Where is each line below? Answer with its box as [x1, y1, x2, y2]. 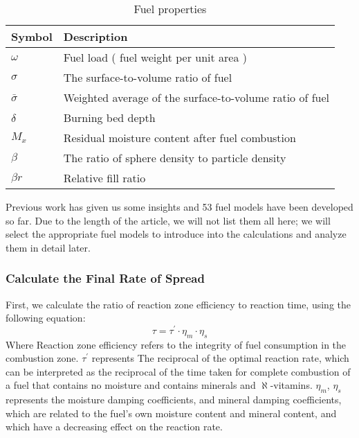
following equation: [6, 310, 86, 325]
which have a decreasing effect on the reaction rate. [6, 419, 223, 434]
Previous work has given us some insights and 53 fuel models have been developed [6, 200, 353, 213]
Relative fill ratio [63, 170, 146, 186]
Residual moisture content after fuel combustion [63, 130, 296, 146]
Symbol [11, 28, 53, 44]
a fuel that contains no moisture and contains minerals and [6, 378, 256, 392]
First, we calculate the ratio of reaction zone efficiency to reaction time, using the [6, 297, 351, 311]
